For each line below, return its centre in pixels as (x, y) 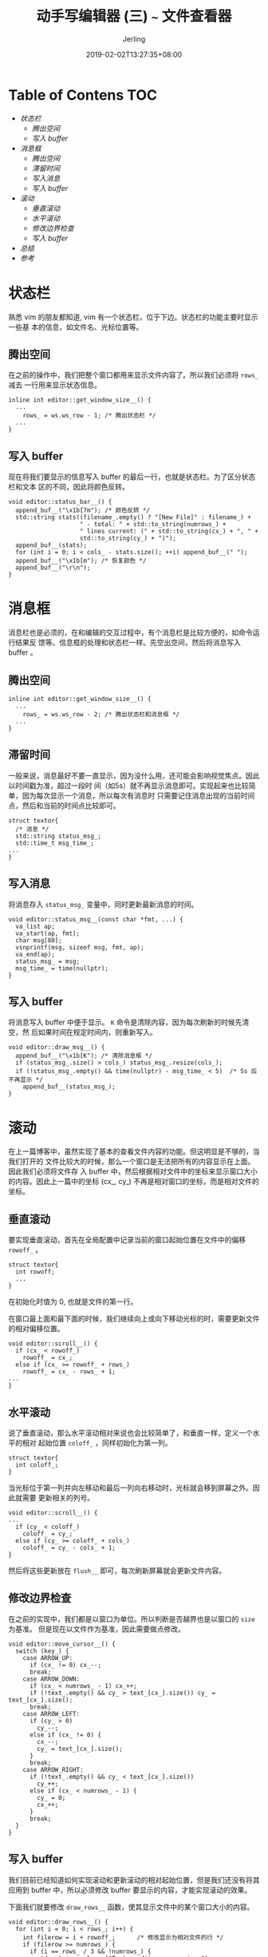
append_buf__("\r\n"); (53, 568)
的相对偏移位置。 (36, 1329)
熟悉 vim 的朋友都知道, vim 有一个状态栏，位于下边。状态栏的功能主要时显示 (133, 317)
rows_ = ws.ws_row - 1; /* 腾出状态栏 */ (89, 416)
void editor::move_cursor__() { (62, 1644)
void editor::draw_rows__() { (59, 1922)
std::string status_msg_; (59, 836)
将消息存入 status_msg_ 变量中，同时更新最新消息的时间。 (103, 904)
